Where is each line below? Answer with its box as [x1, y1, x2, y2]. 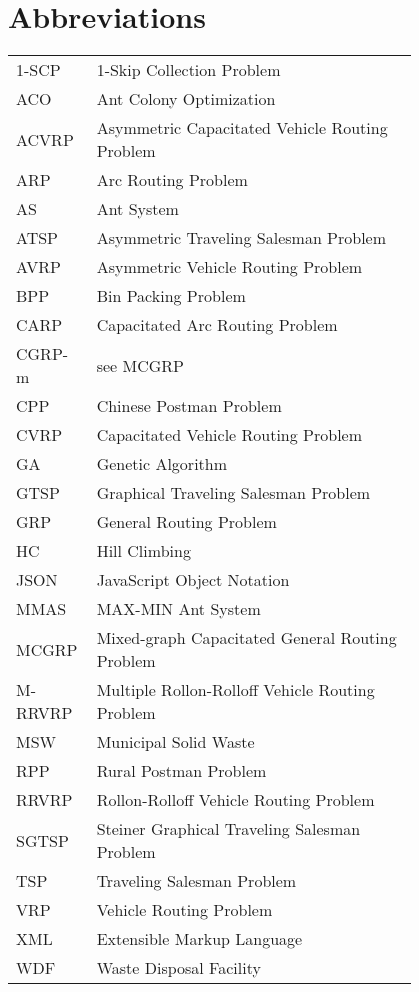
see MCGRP [96, 353, 184, 377]
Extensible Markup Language [96, 927, 303, 951]
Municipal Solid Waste [96, 730, 255, 754]
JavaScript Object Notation [96, 568, 290, 592]
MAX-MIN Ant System [96, 597, 261, 621]
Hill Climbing [96, 539, 191, 563]
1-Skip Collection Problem [96, 58, 281, 82]
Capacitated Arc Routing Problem [96, 313, 338, 337]
